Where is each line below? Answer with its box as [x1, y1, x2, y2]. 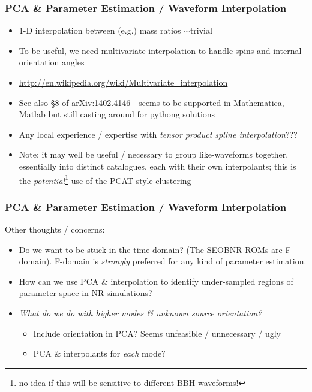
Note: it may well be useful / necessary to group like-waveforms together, [19, 148, 289, 161]
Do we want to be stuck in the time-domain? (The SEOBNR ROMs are [19, 243, 283, 255]
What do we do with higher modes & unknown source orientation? [19, 307, 262, 319]
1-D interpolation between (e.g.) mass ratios [19, 24, 181, 37]
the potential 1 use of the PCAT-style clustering [19, 172, 191, 186]
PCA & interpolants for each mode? [33, 347, 166, 360]
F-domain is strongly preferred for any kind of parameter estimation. [54, 255, 307, 267]
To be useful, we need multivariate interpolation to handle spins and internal [19, 44, 302, 56]
